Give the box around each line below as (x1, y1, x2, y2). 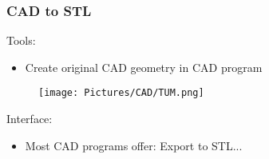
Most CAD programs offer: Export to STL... (25, 137, 243, 153)
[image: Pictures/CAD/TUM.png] (38, 87, 204, 99)
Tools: (6, 32, 36, 49)
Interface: (6, 110, 53, 127)
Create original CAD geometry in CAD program (25, 58, 263, 75)
